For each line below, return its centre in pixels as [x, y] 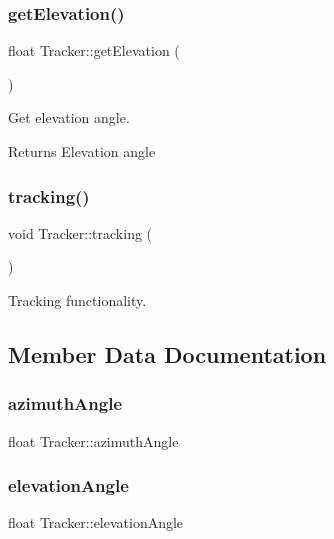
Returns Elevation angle [82, 151]
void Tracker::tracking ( [80, 232]
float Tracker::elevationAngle [96, 522]
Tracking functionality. [77, 300]
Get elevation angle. [69, 117]
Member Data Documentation [167, 353]
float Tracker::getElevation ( [94, 50]
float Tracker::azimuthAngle [93, 440]
